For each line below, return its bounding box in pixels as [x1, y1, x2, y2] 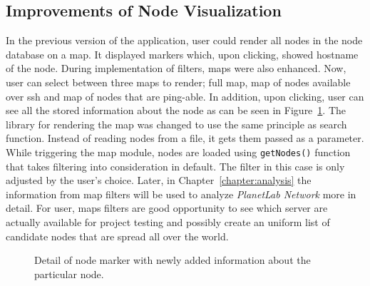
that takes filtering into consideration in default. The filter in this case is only [6, 158, 345, 173]
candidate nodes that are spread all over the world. [6, 228, 229, 243]
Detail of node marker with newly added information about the [34, 252, 311, 267]
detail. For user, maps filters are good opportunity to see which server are [6, 200, 328, 215]
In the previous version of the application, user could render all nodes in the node [6, 33, 363, 48]
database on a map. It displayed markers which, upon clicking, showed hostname [6, 46, 359, 61]
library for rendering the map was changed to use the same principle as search [6, 116, 347, 131]
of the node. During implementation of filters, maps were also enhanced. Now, [6, 61, 346, 76]
